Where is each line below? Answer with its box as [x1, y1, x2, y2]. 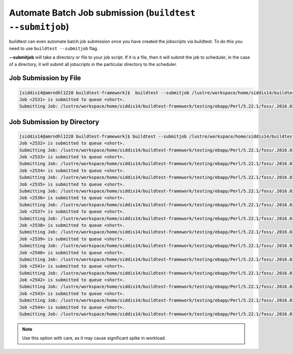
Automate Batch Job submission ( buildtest [9, 7, 196, 18]
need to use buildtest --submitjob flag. [9, 45, 99, 51]
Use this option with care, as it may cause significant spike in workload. [22, 335, 166, 341]
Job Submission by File [9, 74, 82, 83]
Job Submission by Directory [9, 118, 100, 126]
